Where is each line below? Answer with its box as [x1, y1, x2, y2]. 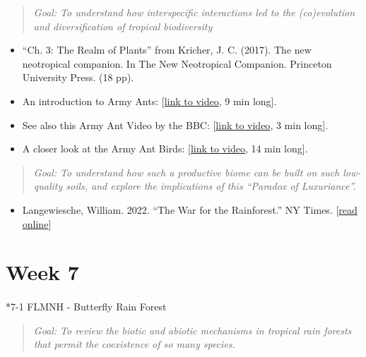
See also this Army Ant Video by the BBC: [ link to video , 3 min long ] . [22, 117, 329, 132]
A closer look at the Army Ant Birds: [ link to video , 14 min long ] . [22, 141, 308, 156]
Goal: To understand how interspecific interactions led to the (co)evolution [33, 5, 355, 19]
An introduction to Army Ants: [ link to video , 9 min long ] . [22, 93, 277, 108]
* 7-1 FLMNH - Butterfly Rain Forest [6, 299, 167, 314]
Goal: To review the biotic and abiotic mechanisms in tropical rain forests [33, 322, 352, 337]
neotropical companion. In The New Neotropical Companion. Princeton [22, 56, 332, 71]
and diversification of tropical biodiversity [33, 18, 213, 33]
